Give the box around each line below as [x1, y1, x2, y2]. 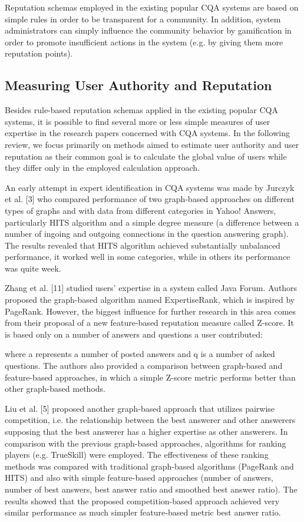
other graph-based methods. [5, 382, 105, 395]
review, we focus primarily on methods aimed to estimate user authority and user [5, 138, 299, 150]
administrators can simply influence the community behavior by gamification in [5, 24, 292, 37]
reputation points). [5, 47, 73, 60]
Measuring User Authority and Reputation [5, 76, 272, 94]
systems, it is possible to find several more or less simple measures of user [5, 115, 270, 127]
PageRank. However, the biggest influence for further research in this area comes [5, 305, 296, 317]
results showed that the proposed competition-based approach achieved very [5, 494, 280, 507]
